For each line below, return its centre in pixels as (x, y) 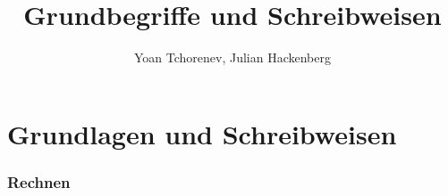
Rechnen (39, 181)
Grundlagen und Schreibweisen (202, 133)
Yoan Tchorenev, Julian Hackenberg (232, 57)
